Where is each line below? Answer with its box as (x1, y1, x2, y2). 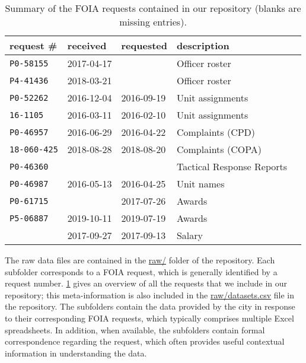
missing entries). (119, 15, 187, 28)
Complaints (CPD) (176, 125, 256, 139)
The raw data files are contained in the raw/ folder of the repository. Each (5, 254, 275, 266)
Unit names (176, 177, 225, 190)
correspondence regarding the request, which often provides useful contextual (5, 335, 285, 348)
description (176, 39, 230, 52)
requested (121, 39, 167, 52)
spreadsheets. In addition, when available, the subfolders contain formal (5, 323, 265, 336)
